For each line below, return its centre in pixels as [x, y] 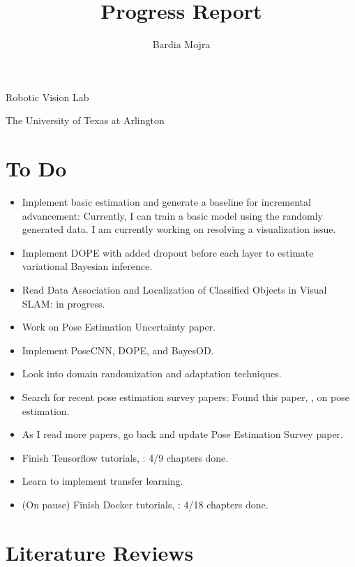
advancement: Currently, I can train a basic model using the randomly [173, 215]
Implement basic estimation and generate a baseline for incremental [166, 202]
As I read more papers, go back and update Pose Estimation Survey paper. [182, 434]
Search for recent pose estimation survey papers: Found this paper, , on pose [186, 396]
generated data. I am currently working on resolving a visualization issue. [179, 229]
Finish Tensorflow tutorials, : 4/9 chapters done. [125, 457]
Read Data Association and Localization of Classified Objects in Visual [174, 289]
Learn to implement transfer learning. [103, 481]
